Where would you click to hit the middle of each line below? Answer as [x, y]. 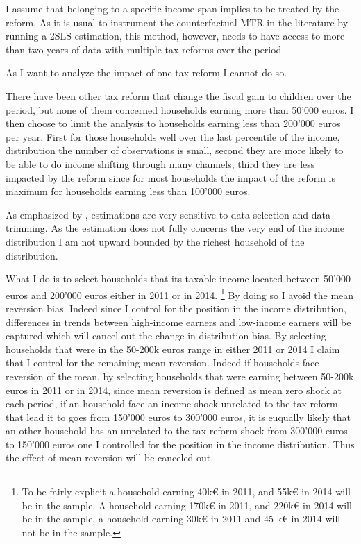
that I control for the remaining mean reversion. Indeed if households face [162, 363]
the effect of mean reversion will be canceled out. [110, 458]
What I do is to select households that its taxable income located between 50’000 [178, 279]
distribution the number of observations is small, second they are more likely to [175, 150]
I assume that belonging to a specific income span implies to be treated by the [173, 8]
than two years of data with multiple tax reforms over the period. [145, 49]
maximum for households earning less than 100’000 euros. [128, 191]
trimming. [27, 228]
